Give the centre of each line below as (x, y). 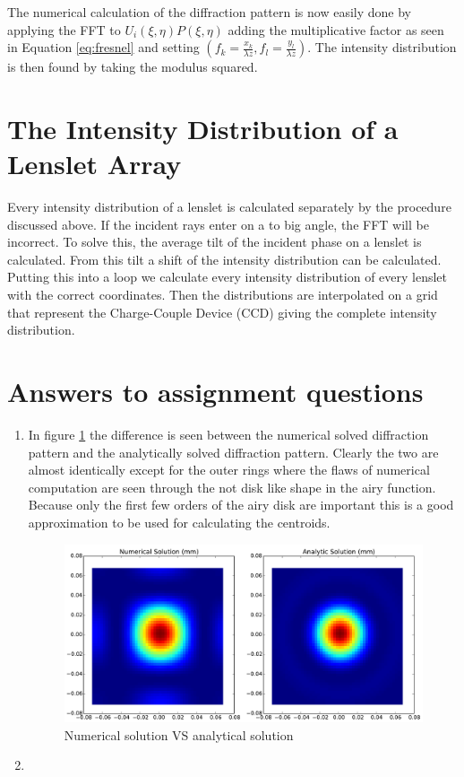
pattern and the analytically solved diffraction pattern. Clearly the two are (233, 452)
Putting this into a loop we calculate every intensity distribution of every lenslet (228, 277)
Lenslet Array (95, 164)
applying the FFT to (64, 29)
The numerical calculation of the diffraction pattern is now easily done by (209, 12)
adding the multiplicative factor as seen (336, 29)
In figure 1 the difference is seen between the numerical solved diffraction (228, 434)
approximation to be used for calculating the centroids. (179, 522)
